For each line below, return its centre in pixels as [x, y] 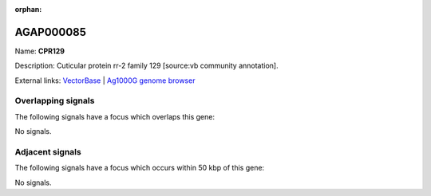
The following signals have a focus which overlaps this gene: [115, 116]
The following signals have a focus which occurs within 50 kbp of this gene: [140, 168]
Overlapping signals [55, 101]
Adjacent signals [48, 151]
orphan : [28, 9]
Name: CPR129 [40, 51]
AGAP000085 [51, 32]
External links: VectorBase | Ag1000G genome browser [105, 80]
